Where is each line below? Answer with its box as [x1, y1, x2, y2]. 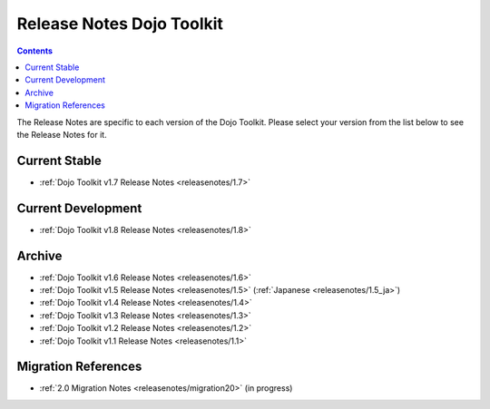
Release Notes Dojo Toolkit [16, 14, 224, 34]
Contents [16, 45, 54, 56]
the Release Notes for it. [16, 129, 108, 140]
